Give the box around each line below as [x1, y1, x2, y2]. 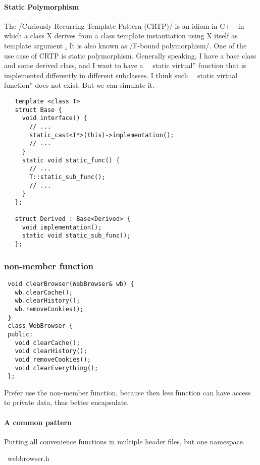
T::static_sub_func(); [29, 173, 106, 181]
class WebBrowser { [8, 322, 73, 330]
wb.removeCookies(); [15, 305, 84, 313]
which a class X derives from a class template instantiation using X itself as [4, 30, 238, 41]
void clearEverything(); [15, 364, 98, 372]
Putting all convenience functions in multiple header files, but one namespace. [4, 436, 245, 446]
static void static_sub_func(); [22, 232, 131, 240]
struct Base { [15, 106, 62, 113]
